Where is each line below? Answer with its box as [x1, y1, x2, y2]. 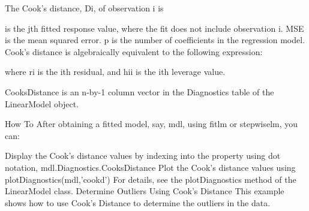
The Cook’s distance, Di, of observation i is [5, 2, 164, 14]
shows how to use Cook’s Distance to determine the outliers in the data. [5, 196, 271, 209]
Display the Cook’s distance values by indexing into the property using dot [5, 149, 281, 162]
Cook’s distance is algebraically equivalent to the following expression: [5, 45, 263, 58]
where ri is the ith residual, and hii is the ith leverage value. [5, 65, 226, 78]
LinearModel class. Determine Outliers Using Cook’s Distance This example [5, 185, 284, 197]
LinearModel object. [5, 97, 79, 110]
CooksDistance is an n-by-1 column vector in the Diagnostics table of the [5, 85, 274, 98]
